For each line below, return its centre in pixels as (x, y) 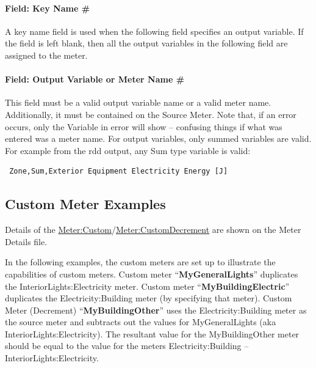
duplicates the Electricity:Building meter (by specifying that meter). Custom (149, 298)
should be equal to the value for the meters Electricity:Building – (127, 346)
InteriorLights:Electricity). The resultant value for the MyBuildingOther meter (152, 333)
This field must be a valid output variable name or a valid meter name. (138, 102)
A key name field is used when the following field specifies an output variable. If (154, 31)
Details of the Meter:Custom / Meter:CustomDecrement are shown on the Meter (153, 230)
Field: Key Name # (48, 8)
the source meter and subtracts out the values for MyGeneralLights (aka (141, 322)
